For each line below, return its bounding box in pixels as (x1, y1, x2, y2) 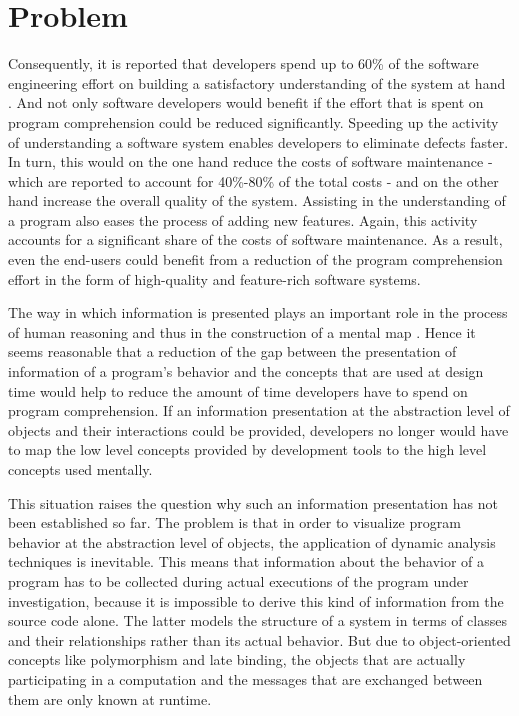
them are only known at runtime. (8, 688, 212, 709)
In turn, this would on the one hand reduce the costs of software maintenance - (8, 151, 493, 172)
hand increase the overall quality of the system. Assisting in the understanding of (8, 190, 506, 211)
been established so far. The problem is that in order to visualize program (8, 512, 461, 533)
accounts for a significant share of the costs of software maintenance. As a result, (8, 229, 503, 250)
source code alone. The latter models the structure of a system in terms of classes (8, 610, 507, 631)
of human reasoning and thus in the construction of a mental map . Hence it (8, 321, 476, 342)
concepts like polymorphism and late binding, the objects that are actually (8, 649, 466, 670)
